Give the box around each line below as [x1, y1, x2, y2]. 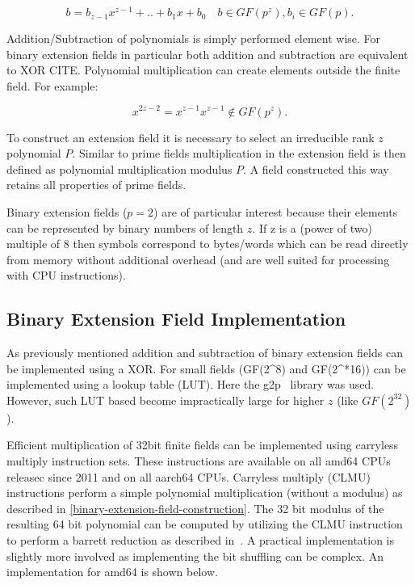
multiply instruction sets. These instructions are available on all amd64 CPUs [6, 452, 391, 469]
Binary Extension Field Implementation [6, 306, 346, 331]
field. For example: [6, 77, 99, 94]
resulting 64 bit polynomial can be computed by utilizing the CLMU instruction [6, 516, 403, 532]
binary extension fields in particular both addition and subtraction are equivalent [6, 45, 409, 62]
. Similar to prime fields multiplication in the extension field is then [72, 145, 406, 162]
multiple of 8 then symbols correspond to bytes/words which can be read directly [6, 235, 409, 252]
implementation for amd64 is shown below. [6, 563, 218, 580]
